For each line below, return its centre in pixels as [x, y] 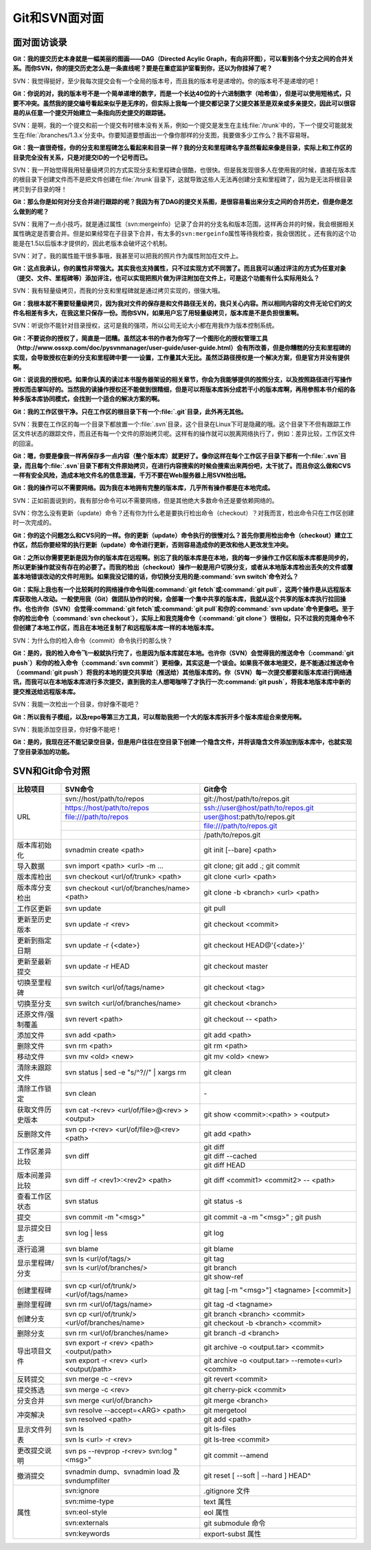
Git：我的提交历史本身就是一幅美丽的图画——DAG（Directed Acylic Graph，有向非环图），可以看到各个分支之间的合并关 [183, 59]
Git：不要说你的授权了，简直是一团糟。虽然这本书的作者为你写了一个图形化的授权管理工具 [140, 338]
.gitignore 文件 [227, 1491]
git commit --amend [236, 1455]
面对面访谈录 [40, 42]
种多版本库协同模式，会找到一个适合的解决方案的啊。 [88, 399]
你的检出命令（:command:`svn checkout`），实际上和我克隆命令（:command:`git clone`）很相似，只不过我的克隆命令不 [184, 618]
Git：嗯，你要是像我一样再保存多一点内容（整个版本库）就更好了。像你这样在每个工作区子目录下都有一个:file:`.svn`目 [180, 456]
